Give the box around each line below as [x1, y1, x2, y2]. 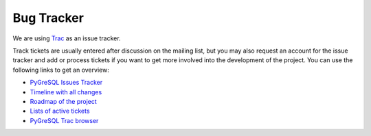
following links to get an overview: [12, 66, 109, 74]
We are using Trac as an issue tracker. [12, 34, 121, 42]
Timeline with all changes [30, 87, 102, 96]
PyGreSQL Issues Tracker [30, 79, 103, 87]
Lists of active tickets [30, 107, 90, 115]
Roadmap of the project [30, 97, 98, 105]
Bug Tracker [12, 10, 84, 25]
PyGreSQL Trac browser [30, 116, 99, 124]
